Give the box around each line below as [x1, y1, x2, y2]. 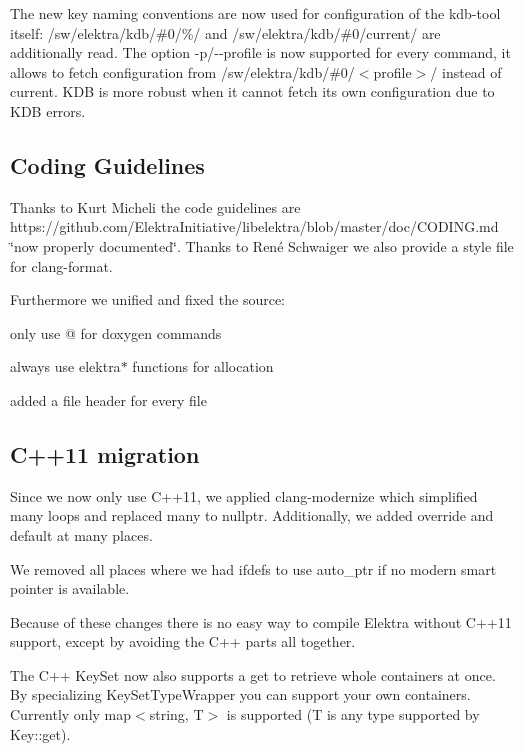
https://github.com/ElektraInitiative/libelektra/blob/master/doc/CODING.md [10, 216, 499, 237]
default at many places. [10, 524, 153, 545]
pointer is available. [10, 578, 130, 599]
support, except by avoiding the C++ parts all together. [10, 631, 356, 652]
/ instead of [430, 61, 502, 82]
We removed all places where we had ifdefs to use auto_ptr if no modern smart [10, 558, 497, 579]
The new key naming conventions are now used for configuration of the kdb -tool [10, 3, 501, 23]
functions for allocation [132, 356, 274, 377]
